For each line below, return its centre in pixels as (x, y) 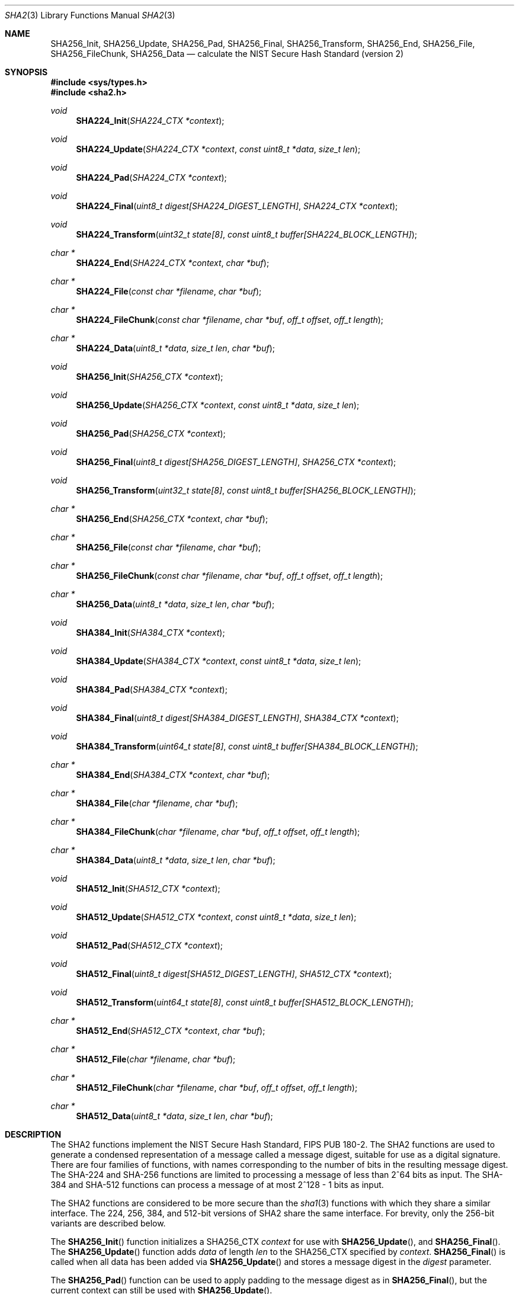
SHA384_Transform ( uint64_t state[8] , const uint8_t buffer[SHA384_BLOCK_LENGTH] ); (247, 746)
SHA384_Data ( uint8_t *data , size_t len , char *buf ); (176, 860)
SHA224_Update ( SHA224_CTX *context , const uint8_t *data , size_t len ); (218, 149)
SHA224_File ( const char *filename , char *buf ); (169, 291)
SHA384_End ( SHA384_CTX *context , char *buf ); (173, 775)
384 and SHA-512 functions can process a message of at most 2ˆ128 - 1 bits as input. (217, 1185)
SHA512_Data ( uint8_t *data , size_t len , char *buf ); (174, 1116)
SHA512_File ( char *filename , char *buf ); (156, 1059)
